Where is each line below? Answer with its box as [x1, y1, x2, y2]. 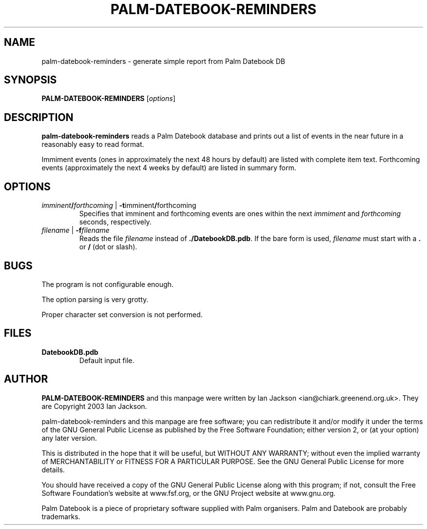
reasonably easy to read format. [41, 140, 144, 149]
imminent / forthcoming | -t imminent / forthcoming [41, 201, 196, 210]
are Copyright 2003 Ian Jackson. [41, 402, 147, 410]
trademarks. [41, 512, 80, 521]
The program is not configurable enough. [41, 280, 174, 288]
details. [41, 465, 65, 474]
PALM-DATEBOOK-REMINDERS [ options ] [41, 94, 175, 103]
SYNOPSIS [4, 74, 57, 86]
